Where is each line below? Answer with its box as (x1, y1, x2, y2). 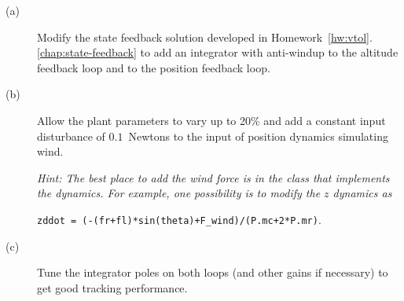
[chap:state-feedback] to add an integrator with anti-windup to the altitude (37, 44, 398, 61)
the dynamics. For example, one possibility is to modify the (37, 185, 321, 201)
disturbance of (37, 127, 105, 144)
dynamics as (332, 185, 392, 201)
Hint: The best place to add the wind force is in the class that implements (37, 169, 390, 185)
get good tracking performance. (37, 279, 188, 295)
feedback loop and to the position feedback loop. (37, 59, 270, 75)
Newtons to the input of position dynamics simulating (128, 127, 388, 144)
